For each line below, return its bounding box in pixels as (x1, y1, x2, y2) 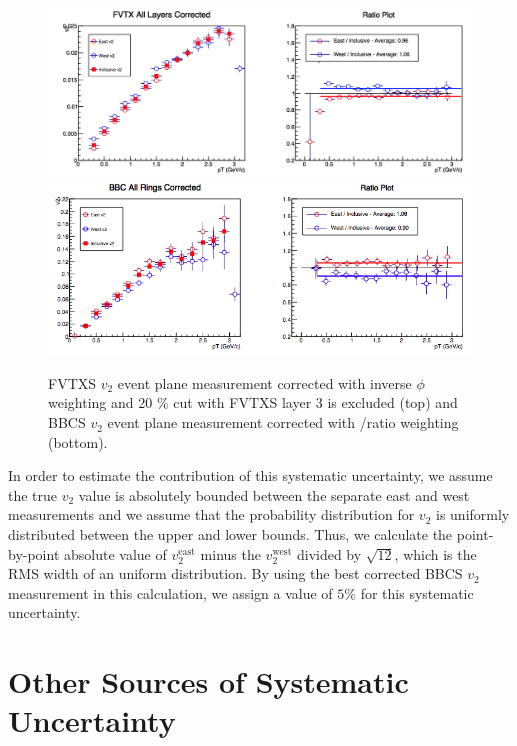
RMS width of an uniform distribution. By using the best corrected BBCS (8, 563, 463, 584)
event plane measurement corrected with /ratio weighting (107, 412, 459, 433)
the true (8, 484, 58, 505)
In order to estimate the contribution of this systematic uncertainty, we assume (8, 465, 493, 486)
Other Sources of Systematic (8, 661, 409, 702)
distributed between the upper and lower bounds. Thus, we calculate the (8, 524, 453, 545)
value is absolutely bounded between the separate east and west (78, 484, 470, 505)
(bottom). (48, 431, 108, 452)
